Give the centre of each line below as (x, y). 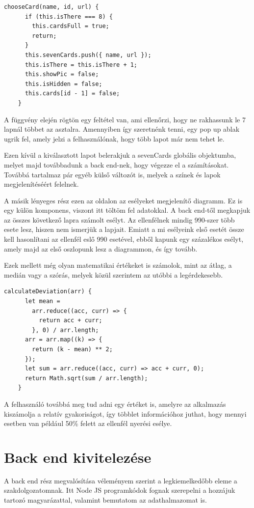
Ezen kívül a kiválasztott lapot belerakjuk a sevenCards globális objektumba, (120, 155)
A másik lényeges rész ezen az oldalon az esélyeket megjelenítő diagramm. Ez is (123, 200)
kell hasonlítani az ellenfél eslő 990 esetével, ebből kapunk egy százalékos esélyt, (124, 239)
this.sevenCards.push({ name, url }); (88, 55)
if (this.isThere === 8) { (69, 16)
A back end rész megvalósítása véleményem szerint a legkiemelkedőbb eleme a (121, 480)
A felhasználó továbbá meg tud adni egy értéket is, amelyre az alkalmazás (115, 404)
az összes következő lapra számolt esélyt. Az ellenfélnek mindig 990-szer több (119, 219)
